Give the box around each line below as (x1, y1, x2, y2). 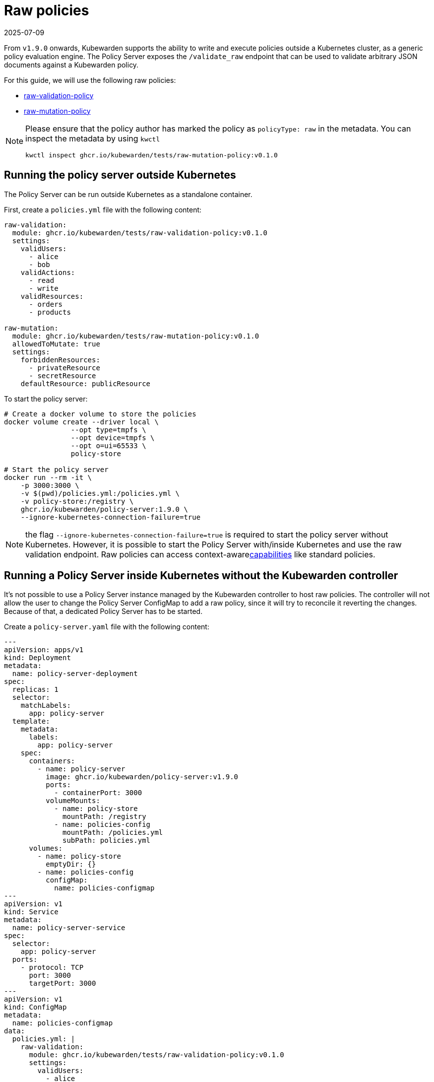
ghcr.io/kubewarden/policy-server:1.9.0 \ (20, 505, 188, 513)
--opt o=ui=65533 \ (70, 441, 146, 450)
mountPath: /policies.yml (62, 828, 163, 837)
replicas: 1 (12, 685, 59, 694)
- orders (29, 300, 63, 308)
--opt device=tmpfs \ (70, 433, 155, 442)
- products (29, 308, 71, 316)
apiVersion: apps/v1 (4, 646, 84, 654)
